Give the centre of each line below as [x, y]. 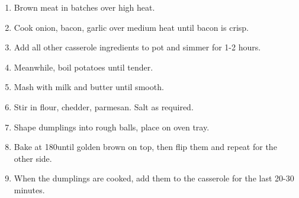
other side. [33, 158]
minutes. [29, 189]
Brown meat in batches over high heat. [84, 7]
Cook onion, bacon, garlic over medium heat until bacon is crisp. [131, 27]
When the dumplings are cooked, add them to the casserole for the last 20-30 [154, 178]
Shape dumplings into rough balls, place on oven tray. [112, 127]
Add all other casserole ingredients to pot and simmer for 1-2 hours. [137, 47]
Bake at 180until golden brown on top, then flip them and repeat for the [145, 147]
